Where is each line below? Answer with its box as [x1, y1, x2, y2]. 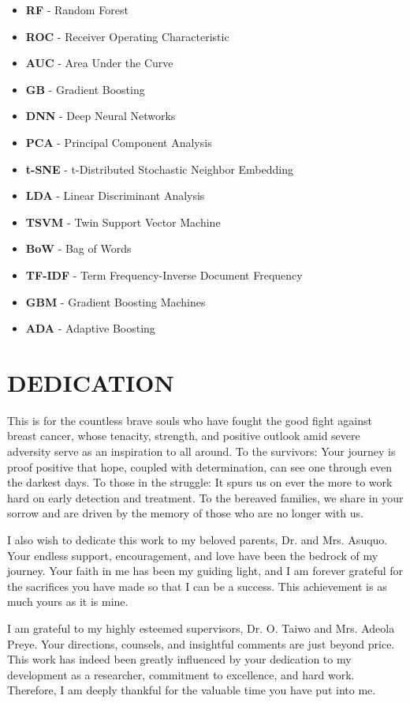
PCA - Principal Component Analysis [25, 133, 212, 150]
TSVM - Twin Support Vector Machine [25, 213, 221, 230]
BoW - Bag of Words [25, 240, 132, 257]
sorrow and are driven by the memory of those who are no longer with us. [7, 505, 363, 521]
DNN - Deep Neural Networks [25, 107, 176, 124]
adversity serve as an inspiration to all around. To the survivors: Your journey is [7, 443, 396, 460]
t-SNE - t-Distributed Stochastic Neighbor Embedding [25, 160, 293, 177]
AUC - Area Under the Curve [25, 55, 173, 71]
